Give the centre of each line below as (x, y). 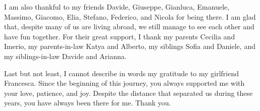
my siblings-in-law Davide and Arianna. (65, 56)
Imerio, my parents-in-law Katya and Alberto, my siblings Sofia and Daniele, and (130, 46)
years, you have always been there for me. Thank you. (88, 103)
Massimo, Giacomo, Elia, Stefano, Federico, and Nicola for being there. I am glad (130, 16)
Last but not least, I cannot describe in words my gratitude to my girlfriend (122, 73)
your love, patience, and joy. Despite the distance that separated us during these (128, 93)
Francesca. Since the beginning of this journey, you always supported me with (124, 83)
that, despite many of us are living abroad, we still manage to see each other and (129, 26)
